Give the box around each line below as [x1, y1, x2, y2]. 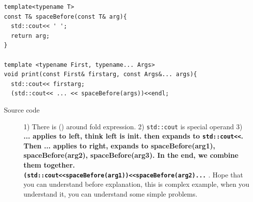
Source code [4, 104, 40, 115]
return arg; [11, 32, 50, 39]
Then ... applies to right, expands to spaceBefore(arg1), [24, 140, 215, 150]
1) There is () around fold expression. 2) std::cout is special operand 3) [24, 121, 243, 131]
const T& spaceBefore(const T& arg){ [4, 13, 127, 20]
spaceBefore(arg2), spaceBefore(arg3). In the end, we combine [24, 150, 239, 160]
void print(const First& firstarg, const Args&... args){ [4, 71, 197, 78]
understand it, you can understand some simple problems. [24, 188, 198, 199]
